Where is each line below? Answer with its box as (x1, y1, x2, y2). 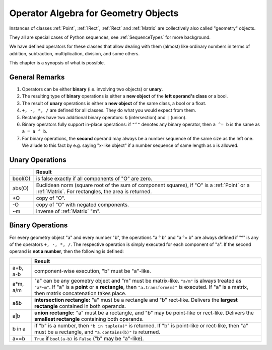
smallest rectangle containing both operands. (34, 315, 144, 322)
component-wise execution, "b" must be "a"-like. (34, 267, 151, 274)
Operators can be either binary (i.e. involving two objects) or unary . (22, 86, 163, 93)
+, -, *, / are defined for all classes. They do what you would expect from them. (22, 107, 196, 113)
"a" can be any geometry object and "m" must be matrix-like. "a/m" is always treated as (34, 277, 242, 284)
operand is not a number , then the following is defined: (9, 248, 124, 254)
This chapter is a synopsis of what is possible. (9, 60, 105, 66)
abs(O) (12, 185, 29, 192)
